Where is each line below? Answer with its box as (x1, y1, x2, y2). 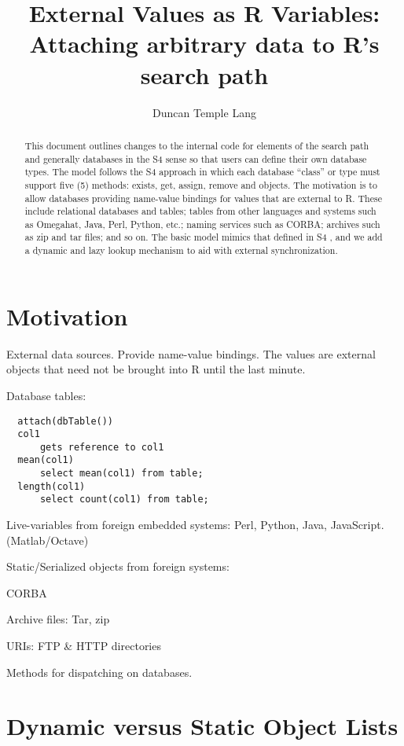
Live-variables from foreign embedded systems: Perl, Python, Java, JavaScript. (6, 516, 384, 533)
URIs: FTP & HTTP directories (6, 638, 161, 654)
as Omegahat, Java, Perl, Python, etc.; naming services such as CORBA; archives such (24, 217, 380, 230)
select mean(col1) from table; (39, 468, 204, 480)
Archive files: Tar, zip (6, 611, 110, 627)
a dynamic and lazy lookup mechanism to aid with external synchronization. (24, 244, 338, 257)
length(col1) (17, 480, 86, 492)
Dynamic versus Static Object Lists (6, 710, 398, 742)
